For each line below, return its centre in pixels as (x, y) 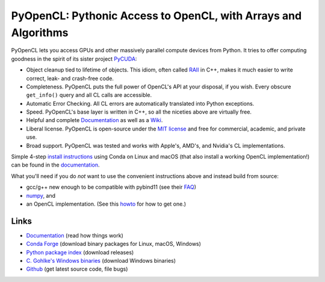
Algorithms (40, 32)
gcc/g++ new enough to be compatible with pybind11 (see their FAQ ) (111, 187)
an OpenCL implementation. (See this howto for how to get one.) (106, 204)
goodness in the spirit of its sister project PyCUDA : (74, 59)
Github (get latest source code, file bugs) (77, 269)
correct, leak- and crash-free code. (70, 78)
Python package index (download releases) (80, 252)
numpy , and (41, 195)
